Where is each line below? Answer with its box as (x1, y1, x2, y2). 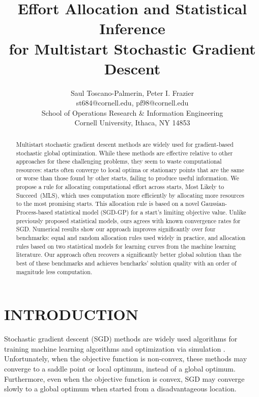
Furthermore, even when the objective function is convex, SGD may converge (4, 373, 245, 384)
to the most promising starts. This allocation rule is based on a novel (16, 199, 199, 208)
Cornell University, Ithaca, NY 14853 (74, 117, 190, 128)
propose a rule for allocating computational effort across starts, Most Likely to (16, 182, 224, 191)
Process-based (16, 208, 53, 217)
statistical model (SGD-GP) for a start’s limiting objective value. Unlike (54, 208, 246, 217)
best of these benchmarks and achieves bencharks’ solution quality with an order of (16, 259, 237, 268)
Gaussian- (200, 199, 227, 208)
